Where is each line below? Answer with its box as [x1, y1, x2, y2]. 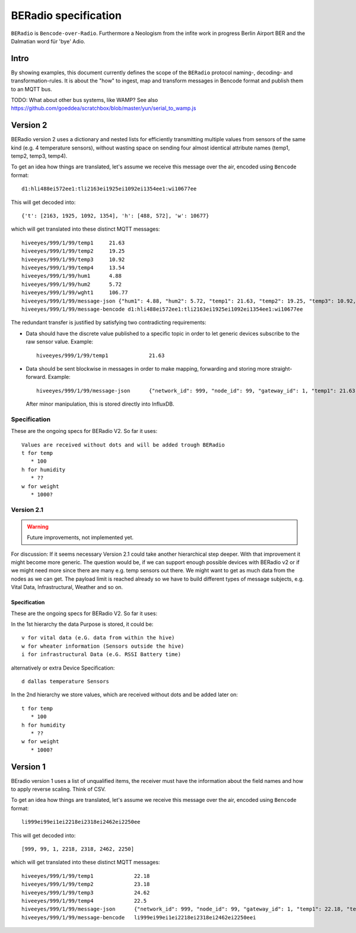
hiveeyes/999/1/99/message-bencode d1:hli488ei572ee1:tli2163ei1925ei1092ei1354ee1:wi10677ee [21, 305, 303, 313]
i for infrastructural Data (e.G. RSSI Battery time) [21, 651, 181, 658]
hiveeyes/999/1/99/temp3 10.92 [21, 256, 125, 263]
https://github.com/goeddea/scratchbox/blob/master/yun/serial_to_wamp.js [11, 104, 196, 112]
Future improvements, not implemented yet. [27, 534, 133, 541]
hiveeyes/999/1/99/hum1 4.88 [21, 273, 122, 279]
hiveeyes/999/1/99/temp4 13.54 [21, 265, 125, 271]
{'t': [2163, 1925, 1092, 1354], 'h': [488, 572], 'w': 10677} [21, 212, 209, 219]
